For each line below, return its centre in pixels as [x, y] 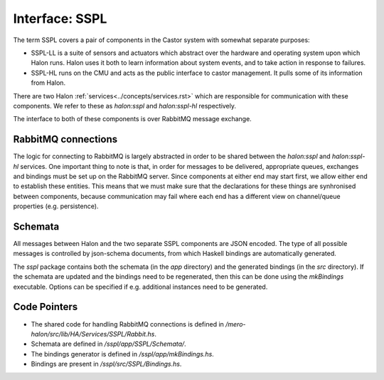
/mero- [235, 324]
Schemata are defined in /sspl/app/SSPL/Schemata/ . [108, 344]
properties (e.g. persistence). [56, 206]
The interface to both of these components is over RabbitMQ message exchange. [132, 119]
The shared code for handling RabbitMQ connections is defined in [127, 324]
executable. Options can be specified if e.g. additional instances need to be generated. [140, 287]
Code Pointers [46, 307]
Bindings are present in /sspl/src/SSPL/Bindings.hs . [106, 364]
